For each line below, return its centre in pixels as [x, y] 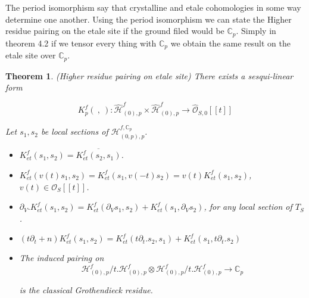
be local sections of [74, 131]
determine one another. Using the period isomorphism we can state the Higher [149, 19]
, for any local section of [248, 207]
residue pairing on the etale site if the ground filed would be [115, 31]
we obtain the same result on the [230, 43]
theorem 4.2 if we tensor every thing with [81, 43]
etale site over [31, 55]
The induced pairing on [62, 258]
